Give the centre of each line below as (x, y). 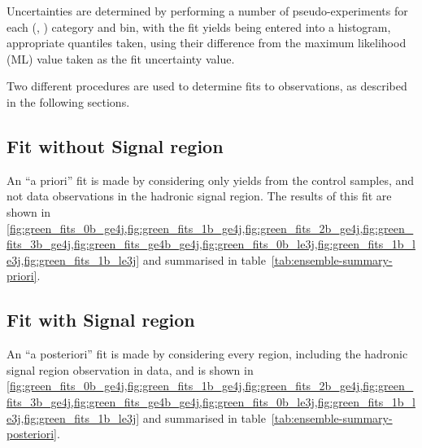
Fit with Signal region (101, 320)
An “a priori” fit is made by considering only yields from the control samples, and (211, 180)
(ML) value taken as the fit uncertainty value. (121, 58)
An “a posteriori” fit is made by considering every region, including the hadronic (207, 354)
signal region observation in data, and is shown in (130, 369)
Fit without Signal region (115, 145)
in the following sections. (68, 101)
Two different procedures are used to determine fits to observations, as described (207, 86)
